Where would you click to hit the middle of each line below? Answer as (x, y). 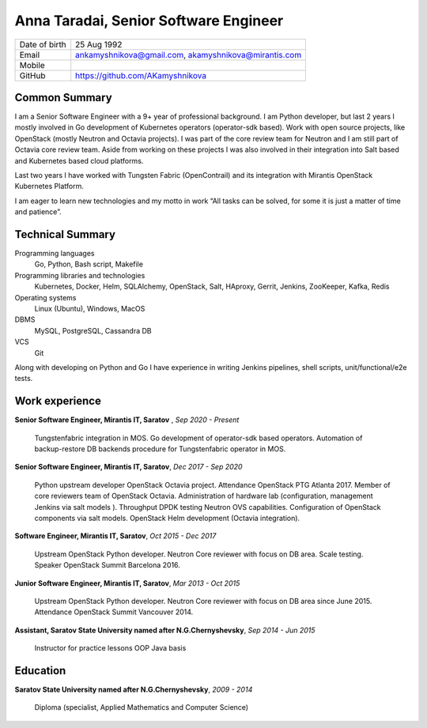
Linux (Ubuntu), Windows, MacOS (90, 309)
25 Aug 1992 (99, 44)
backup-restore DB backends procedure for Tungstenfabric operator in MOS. (160, 449)
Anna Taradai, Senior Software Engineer (149, 21)
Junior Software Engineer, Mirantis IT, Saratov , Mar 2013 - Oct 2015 (127, 583)
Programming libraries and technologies (80, 275)
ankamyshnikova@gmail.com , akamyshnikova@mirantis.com (189, 55)
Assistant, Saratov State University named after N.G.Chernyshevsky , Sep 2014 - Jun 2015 (165, 630)
